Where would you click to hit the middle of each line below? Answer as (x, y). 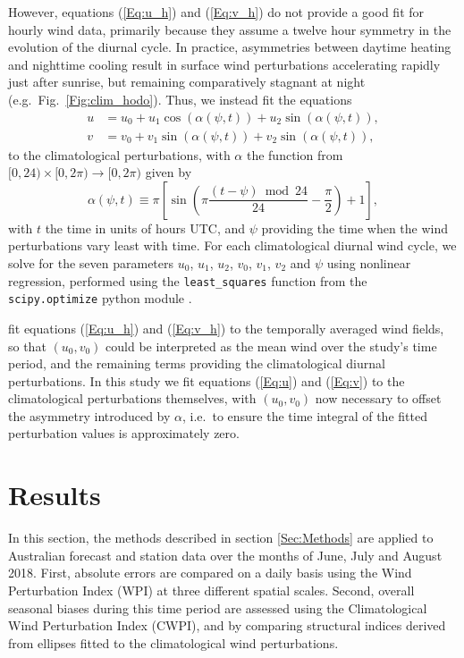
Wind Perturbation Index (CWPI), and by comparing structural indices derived (227, 625)
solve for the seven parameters (91, 263)
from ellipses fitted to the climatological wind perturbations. (173, 642)
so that (27, 346)
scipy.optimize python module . (100, 298)
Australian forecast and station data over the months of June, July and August (225, 555)
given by (169, 172)
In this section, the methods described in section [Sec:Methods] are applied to (221, 538)
